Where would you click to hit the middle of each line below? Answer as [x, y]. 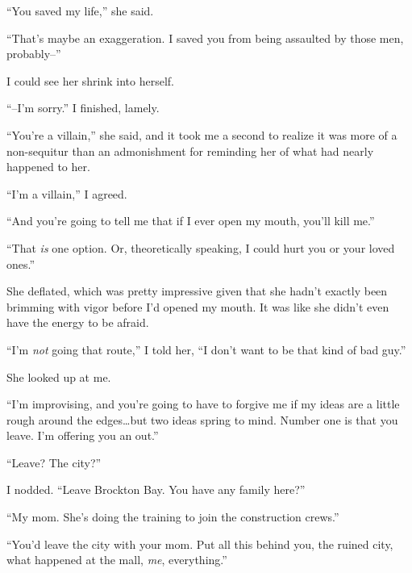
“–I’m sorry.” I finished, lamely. [83, 108]
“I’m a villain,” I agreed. [67, 193]
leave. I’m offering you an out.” [83, 435]
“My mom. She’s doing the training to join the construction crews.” [173, 517]
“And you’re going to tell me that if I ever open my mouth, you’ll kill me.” [191, 221]
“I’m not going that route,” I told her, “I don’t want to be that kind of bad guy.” [206, 349]
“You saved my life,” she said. [80, 10]
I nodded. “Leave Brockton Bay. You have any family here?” [156, 489]
